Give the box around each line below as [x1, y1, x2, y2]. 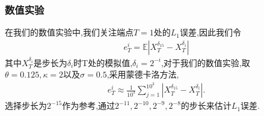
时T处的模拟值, [73, 56, 133, 69]
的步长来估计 [180, 99, 232, 112]
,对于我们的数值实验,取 [161, 56, 250, 69]
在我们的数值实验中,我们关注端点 [5, 26, 134, 38]
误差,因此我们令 [179, 26, 241, 38]
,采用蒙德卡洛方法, [106, 68, 179, 81]
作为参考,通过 [62, 99, 115, 112]
